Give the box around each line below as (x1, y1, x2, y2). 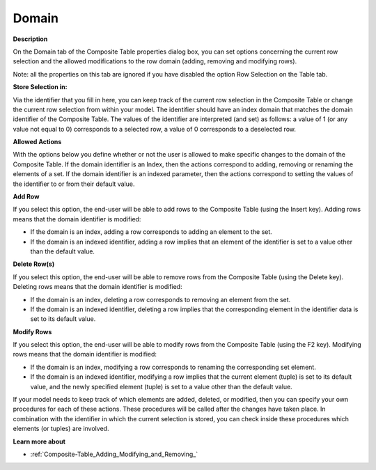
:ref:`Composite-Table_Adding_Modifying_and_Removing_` (30, 450, 198, 458)
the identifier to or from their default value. (13, 180, 135, 188)
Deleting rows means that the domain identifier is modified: (13, 283, 182, 291)
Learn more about (13, 437, 66, 446)
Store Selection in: (13, 83, 68, 91)
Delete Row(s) (13, 260, 55, 268)
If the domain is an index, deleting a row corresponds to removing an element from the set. (30, 295, 291, 304)
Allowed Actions (13, 138, 62, 146)
